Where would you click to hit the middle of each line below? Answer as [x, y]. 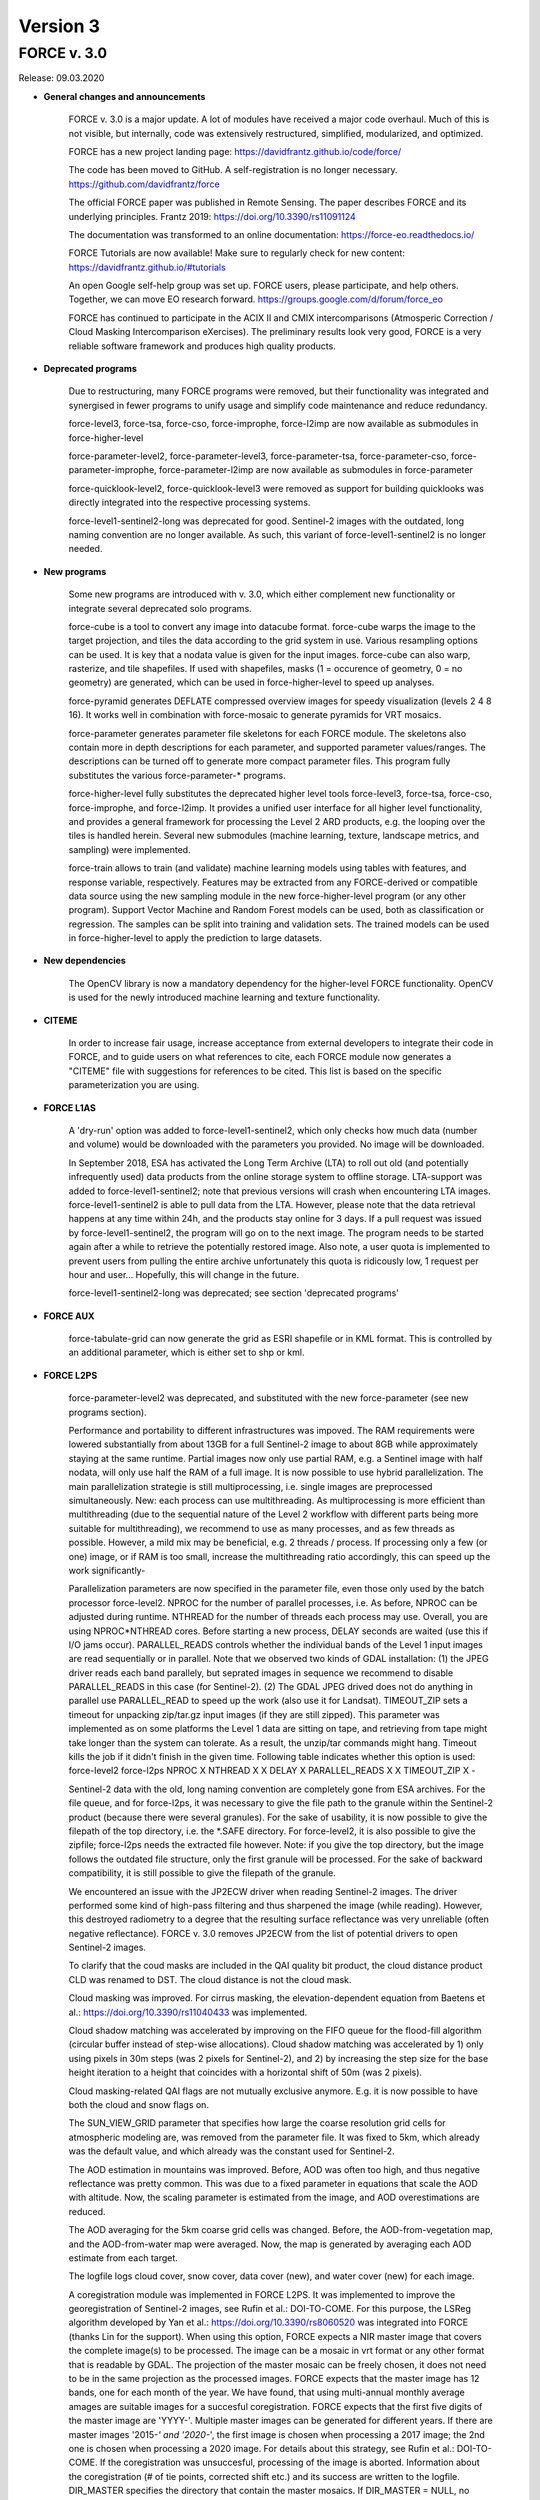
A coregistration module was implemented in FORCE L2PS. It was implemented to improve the [262, 2294]
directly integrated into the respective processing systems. [189, 502]
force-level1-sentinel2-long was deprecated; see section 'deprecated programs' [233, 1293]
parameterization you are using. [134, 1085]
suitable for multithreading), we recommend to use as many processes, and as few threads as [261, 1528]
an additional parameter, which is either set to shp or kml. [186, 1352]
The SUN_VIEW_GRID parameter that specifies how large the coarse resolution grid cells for [257, 2123]
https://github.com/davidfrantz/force [144, 184]
